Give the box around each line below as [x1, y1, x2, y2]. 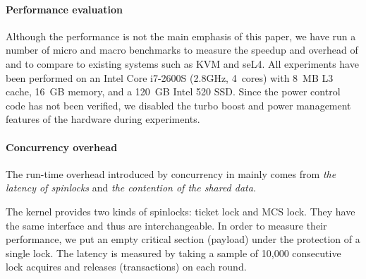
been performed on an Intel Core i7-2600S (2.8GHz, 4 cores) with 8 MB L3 [6, 70, 334, 85]
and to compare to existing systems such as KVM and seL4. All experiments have [6, 56, 359, 71]
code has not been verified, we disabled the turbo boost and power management [6, 97, 351, 112]
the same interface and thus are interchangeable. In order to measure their [6, 218, 327, 232]
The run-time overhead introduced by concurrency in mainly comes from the [6, 166, 336, 181]
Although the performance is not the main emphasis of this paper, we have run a [6, 28, 356, 43]
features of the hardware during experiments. [6, 112, 200, 126]
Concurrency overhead [6, 139, 118, 154]
